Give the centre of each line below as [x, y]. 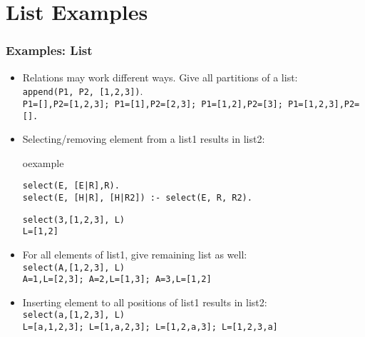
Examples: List [49, 50]
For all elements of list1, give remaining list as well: [135, 254]
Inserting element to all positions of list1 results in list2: [145, 302]
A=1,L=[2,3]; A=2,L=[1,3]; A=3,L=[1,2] [117, 280]
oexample [43, 162]
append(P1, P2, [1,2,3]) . [83, 91]
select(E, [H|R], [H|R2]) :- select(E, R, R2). [137, 198]
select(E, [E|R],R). [71, 186]
